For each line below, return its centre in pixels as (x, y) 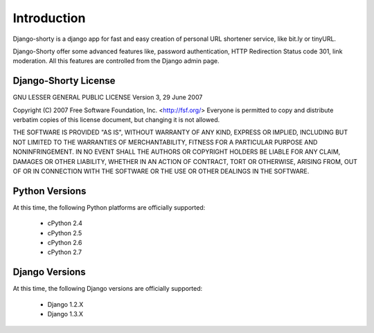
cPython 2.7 (65, 252)
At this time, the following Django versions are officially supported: (108, 289)
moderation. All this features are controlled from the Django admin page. (116, 61)
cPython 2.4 (65, 223)
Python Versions (50, 191)
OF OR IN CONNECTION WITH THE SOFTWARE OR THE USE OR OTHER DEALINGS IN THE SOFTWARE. (161, 171)
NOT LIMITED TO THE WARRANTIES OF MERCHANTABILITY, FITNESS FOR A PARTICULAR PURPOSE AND (165, 142)
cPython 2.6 (65, 243)
